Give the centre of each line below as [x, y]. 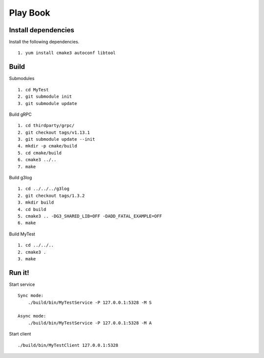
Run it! [19, 273]
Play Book [30, 13]
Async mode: [32, 316]
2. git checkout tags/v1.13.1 [54, 132]
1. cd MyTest [33, 90]
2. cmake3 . [32, 252]
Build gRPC [20, 114]
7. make [27, 167]
